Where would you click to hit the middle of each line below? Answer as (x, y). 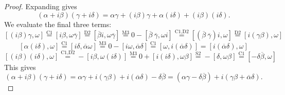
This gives (20, 67)
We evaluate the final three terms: (58, 24)
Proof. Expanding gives (41, 6)
